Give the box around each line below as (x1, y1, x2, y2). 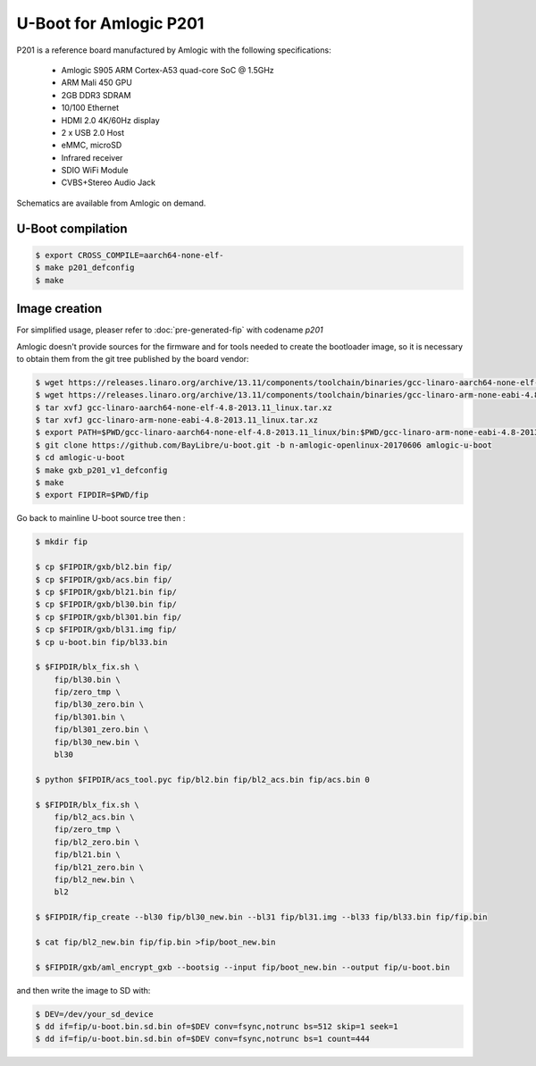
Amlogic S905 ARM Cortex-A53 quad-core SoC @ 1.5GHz (61, 64, 274, 75)
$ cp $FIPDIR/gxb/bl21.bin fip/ (35, 586, 178, 597)
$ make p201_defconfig (35, 263, 135, 273)
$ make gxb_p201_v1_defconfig (35, 465, 168, 475)
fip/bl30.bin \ (54, 675, 121, 684)
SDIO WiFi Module (61, 165, 129, 176)
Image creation (16, 301, 103, 316)
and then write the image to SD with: (16, 985, 151, 995)
